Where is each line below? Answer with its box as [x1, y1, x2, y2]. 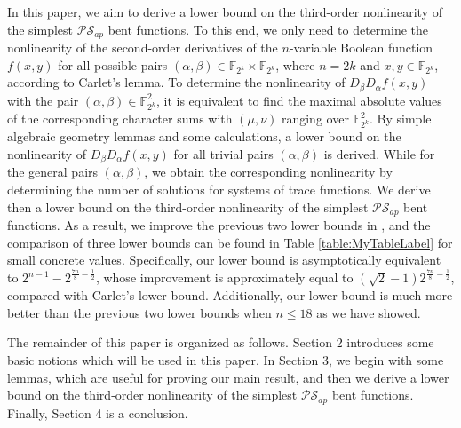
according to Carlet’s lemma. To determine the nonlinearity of [7, 73, 346, 91]
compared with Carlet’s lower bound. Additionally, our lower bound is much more [7, 286, 453, 305]
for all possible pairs [58, 55, 168, 74]
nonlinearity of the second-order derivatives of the [7, 38, 278, 57]
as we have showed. [316, 303, 421, 321]
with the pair [7, 91, 79, 109]
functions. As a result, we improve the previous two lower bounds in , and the [7, 216, 431, 234]
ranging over [281, 109, 349, 128]
